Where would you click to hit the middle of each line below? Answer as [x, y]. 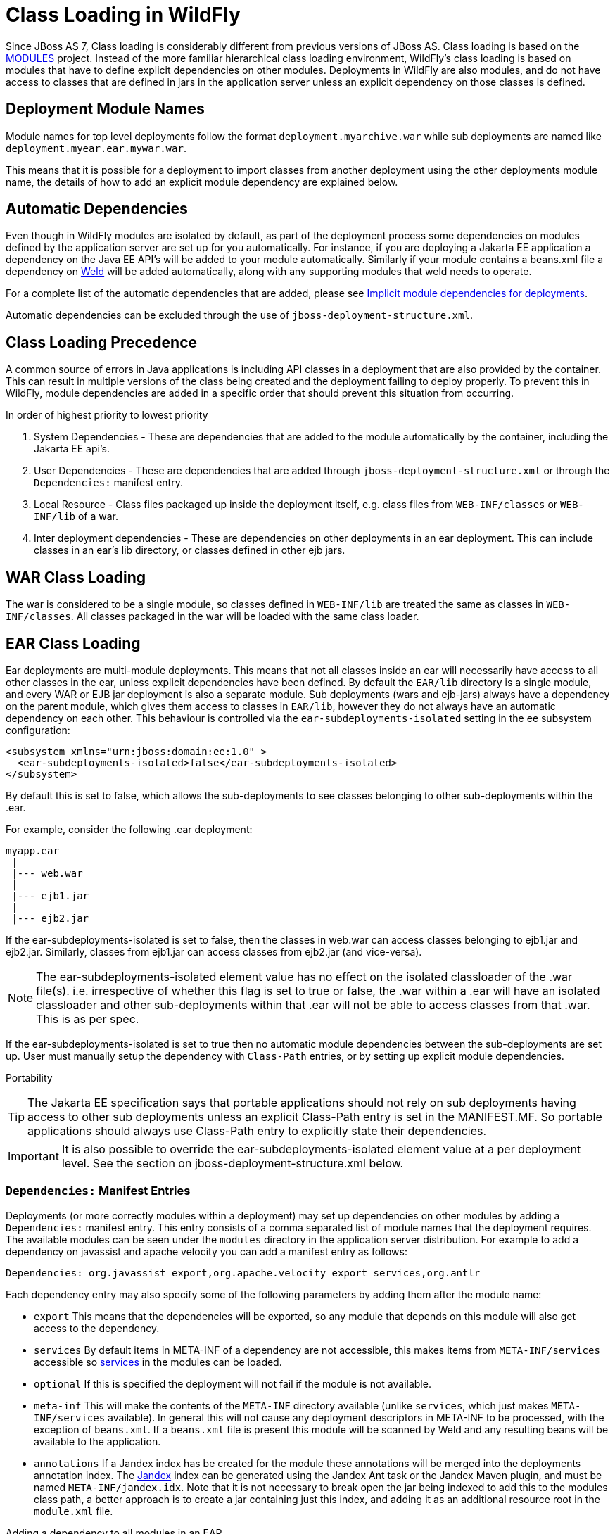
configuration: [38, 730]
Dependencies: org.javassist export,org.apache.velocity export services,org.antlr [243, 1273]
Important [33, 1156]
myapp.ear [32, 850]
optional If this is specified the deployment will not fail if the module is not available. [233, 1383]
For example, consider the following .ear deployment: [129, 829]
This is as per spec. [88, 1019]
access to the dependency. [97, 1328]
